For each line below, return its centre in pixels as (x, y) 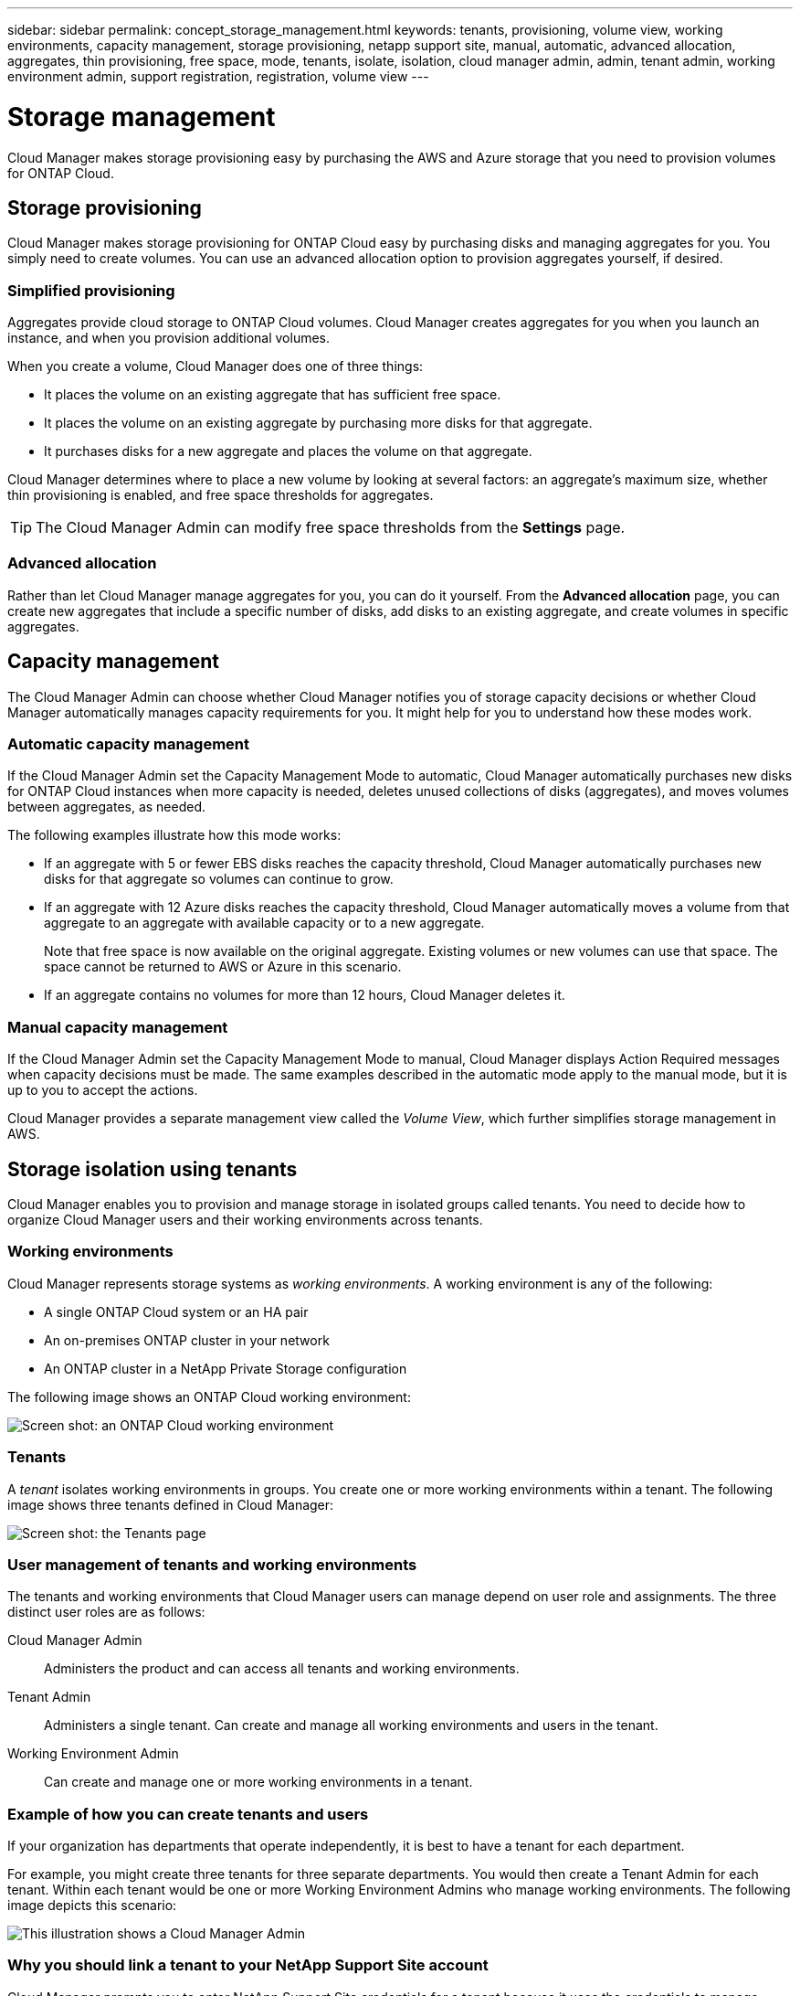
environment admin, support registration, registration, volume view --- (218, 76)
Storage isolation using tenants (153, 1169)
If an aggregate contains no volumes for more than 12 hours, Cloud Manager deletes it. (305, 995)
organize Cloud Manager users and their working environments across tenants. (245, 1220)
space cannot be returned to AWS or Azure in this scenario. (223, 967)
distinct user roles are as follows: (106, 1612)
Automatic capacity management (129, 744)
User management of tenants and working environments (212, 1564)
